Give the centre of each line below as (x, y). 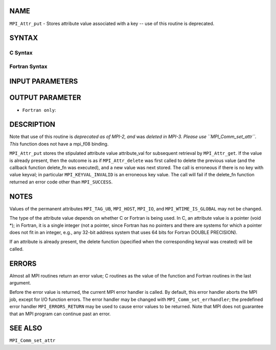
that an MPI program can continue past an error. (60, 314)
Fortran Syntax (28, 66)
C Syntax (21, 53)
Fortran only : (39, 110)
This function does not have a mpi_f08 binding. (59, 144)
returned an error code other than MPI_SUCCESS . (61, 182)
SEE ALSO (26, 328)
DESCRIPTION (32, 124)
